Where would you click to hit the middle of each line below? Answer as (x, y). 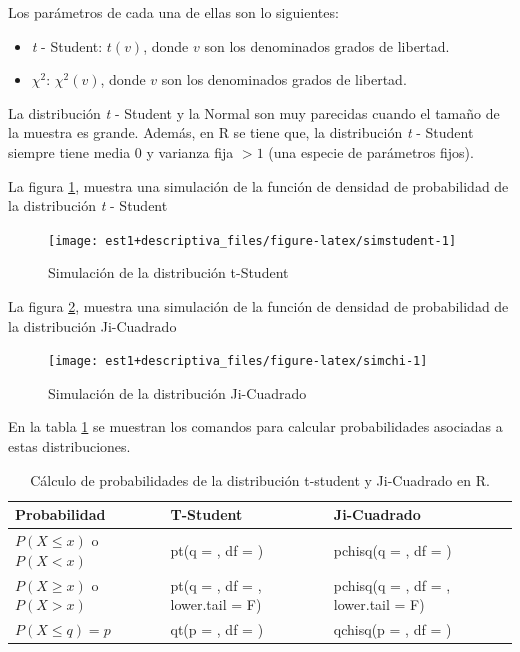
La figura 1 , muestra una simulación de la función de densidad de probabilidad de (258, 185)
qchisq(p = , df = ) (392, 628)
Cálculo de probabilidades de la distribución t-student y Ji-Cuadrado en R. (260, 479)
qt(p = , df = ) (217, 628)
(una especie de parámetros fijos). (371, 151)
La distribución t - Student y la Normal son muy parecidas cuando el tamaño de (254, 112)
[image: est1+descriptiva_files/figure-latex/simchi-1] (238, 361)
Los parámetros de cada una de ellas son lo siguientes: (173, 12)
